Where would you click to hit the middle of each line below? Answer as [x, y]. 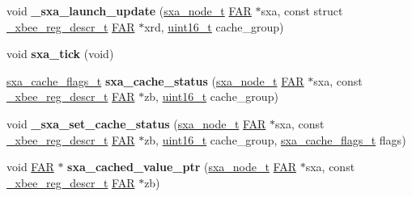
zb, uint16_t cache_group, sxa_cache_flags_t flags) [275, 139]
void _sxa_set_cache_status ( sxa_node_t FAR [136, 123]
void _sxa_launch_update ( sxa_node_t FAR [129, 10]
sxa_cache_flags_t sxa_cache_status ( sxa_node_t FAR [155, 80]
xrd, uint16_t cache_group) [214, 26]
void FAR [30, 167]
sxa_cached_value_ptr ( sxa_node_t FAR [182, 167]
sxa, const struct [302, 10]
